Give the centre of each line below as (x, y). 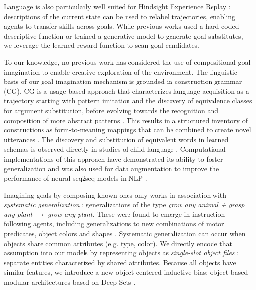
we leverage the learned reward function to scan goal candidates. (102, 45)
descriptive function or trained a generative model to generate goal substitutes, (124, 35)
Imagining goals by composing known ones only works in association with (115, 194)
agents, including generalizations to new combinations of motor (129, 224)
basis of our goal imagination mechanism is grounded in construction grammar (123, 81)
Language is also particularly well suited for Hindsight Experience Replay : (117, 6)
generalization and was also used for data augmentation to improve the (112, 168)
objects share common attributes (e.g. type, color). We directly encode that (118, 243)
